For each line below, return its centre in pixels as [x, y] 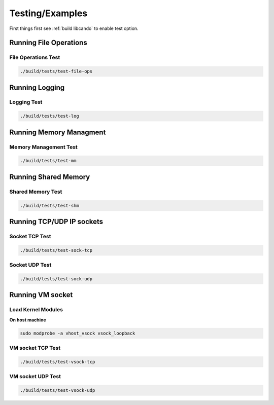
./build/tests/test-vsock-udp [58, 390]
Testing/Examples [48, 13]
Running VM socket [41, 295]
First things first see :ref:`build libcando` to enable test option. [74, 28]
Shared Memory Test [36, 192]
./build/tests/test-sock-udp [56, 279]
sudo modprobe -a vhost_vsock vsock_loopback [78, 333]
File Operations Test [35, 57]
